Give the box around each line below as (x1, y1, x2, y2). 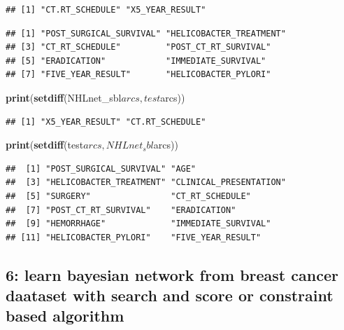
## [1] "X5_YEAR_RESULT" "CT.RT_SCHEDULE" (6, 116, 206, 127)
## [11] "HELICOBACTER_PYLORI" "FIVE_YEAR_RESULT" (6, 232, 261, 242)
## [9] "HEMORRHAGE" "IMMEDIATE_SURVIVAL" (6, 219, 271, 229)
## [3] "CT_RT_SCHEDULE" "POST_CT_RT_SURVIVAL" (6, 42, 271, 53)
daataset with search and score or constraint (6, 284, 334, 306)
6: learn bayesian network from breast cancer (6, 263, 338, 285)
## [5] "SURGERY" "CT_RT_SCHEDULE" (6, 191, 251, 201)
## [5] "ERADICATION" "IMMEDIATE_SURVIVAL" (6, 55, 266, 66)
